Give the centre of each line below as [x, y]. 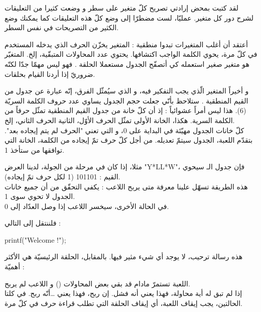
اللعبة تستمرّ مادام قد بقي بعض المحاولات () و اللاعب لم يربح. [97, 283]
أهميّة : [15, 267]
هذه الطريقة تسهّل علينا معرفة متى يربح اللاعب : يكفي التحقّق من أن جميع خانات [126, 186]
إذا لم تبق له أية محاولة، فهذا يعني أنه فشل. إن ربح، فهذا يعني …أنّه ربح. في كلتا [123, 293]
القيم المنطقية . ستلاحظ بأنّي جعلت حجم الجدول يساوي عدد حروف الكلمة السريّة [126, 100]
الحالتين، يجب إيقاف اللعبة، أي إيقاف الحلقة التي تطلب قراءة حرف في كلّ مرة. [124, 303]
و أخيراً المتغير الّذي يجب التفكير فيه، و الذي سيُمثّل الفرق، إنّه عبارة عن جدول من [127, 91]
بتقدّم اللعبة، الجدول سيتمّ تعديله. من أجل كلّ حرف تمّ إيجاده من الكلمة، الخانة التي [129, 140]
